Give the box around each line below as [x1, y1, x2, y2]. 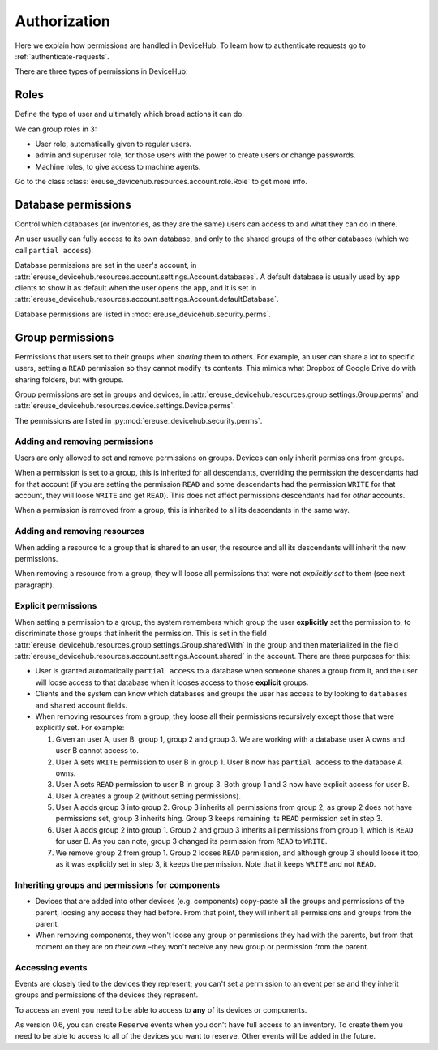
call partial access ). [15, 245, 93, 255]
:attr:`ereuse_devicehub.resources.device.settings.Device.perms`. [15, 401, 235, 411]
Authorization [15, 12, 111, 30]
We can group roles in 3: [15, 124, 97, 134]
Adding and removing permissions [15, 436, 154, 447]
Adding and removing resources [15, 526, 145, 537]
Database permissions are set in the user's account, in [15, 260, 197, 270]
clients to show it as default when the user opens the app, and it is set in [15, 283, 257, 293]
